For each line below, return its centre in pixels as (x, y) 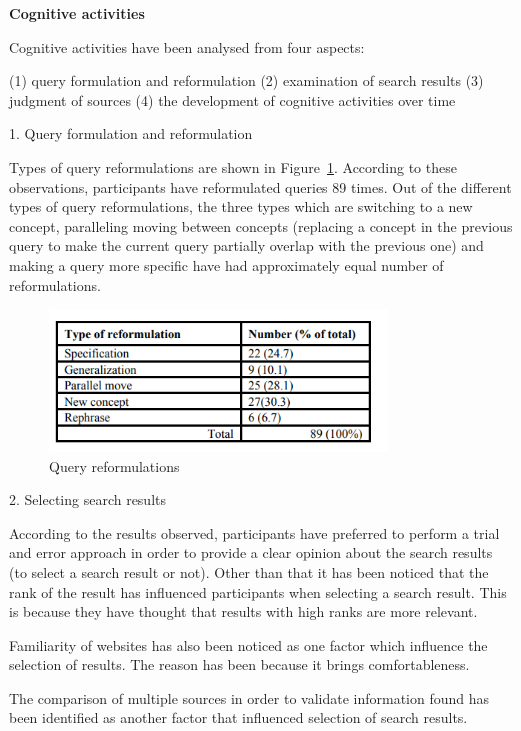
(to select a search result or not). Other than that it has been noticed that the (249, 571)
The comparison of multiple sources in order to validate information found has (249, 697)
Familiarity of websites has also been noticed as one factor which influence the (248, 644)
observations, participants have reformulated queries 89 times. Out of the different (260, 186)
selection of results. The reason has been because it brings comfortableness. (239, 664)
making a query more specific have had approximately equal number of (226, 264)
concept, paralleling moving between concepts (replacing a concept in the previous (261, 225)
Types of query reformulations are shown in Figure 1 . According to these (233, 166)
